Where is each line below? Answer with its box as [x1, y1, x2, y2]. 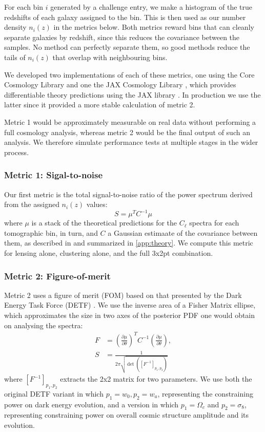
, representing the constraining [157, 388, 253, 399]
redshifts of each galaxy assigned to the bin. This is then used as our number [4, 11, 246, 22]
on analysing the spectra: [4, 320, 83, 330]
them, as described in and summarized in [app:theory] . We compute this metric [4, 237, 253, 248]
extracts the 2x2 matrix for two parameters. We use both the [60, 373, 252, 384]
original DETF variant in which [4, 388, 104, 399]
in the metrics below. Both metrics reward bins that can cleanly [53, 22, 254, 32]
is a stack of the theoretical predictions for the [31, 217, 177, 228]
